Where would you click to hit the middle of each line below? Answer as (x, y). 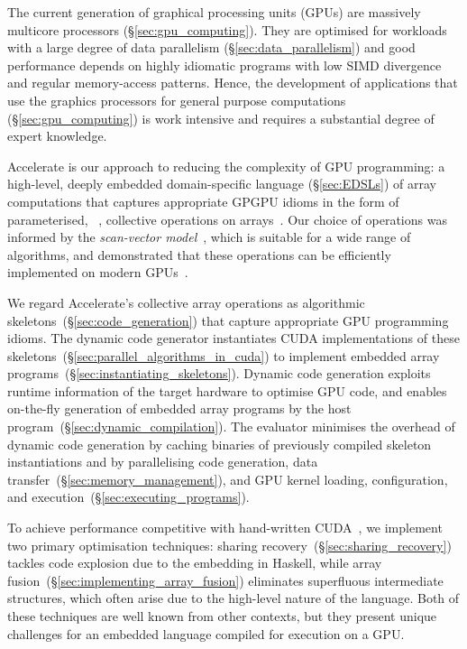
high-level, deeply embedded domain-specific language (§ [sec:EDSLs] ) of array (222, 184)
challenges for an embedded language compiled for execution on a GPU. (206, 633)
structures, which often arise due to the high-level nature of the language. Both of (233, 598)
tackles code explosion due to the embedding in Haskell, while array (195, 563)
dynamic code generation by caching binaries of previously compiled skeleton (220, 444)
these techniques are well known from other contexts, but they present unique (222, 616)
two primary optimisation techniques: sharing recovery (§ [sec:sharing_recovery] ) (229, 545)
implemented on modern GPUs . (98, 272)
